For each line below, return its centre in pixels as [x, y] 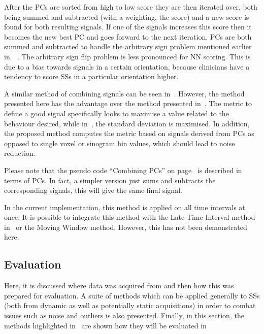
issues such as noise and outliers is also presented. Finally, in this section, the [124, 315]
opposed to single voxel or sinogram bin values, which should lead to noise [120, 143]
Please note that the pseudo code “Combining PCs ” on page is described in [123, 170]
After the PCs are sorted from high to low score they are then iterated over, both [131, 7]
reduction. [20, 153]
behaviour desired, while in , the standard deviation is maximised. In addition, [127, 123]
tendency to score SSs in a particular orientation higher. [91, 76]
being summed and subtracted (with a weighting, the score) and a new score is [127, 16]
